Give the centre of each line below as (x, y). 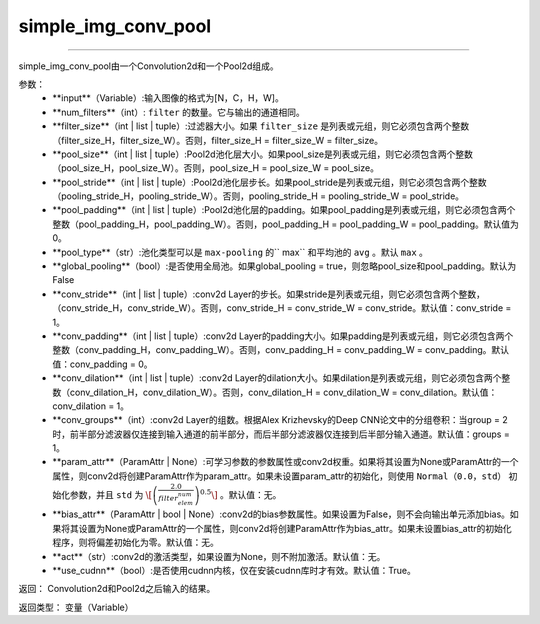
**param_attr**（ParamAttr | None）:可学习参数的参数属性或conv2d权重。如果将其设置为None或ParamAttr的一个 (285, 462)
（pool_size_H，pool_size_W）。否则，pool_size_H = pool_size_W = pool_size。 (216, 168)
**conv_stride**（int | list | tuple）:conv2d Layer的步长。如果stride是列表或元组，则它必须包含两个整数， (268, 294)
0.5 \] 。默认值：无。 (241, 494)
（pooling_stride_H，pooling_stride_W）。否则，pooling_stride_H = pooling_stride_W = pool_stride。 (258, 196)
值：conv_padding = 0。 (103, 364)
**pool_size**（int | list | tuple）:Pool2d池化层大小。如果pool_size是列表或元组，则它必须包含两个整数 (263, 154)
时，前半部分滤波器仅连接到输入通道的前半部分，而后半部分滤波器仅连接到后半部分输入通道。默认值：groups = (281, 434)
